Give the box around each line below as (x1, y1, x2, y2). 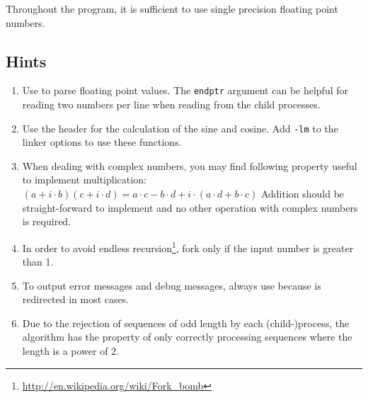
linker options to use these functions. (22, 135, 182, 149)
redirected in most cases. (22, 292, 130, 307)
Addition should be (260, 186, 345, 201)
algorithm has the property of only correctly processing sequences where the (22, 329, 352, 344)
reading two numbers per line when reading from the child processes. (22, 97, 321, 112)
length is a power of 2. (22, 343, 120, 358)
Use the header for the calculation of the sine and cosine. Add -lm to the (22, 120, 338, 135)
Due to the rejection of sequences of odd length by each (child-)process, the (22, 315, 350, 330)
